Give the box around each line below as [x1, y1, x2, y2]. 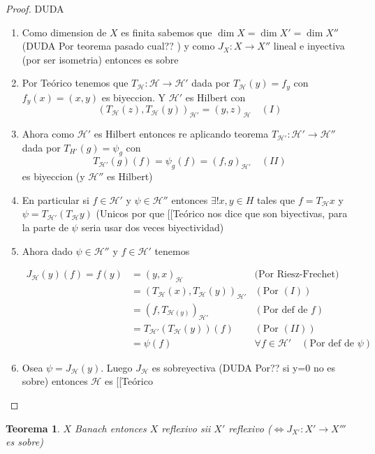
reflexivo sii [161, 420, 211, 435]
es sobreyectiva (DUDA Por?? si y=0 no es [152, 360, 336, 374]
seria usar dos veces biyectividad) [81, 220, 224, 235]
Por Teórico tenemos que [22, 75, 128, 90]
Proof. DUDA [6, 1, 64, 15]
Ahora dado [22, 243, 73, 258]
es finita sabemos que [121, 24, 212, 39]
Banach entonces [75, 420, 147, 435]
